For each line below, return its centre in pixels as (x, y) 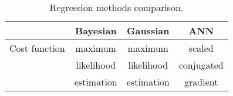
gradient (201, 82)
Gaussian (148, 31)
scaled (201, 48)
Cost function (37, 48)
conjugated (201, 65)
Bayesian (96, 31)
